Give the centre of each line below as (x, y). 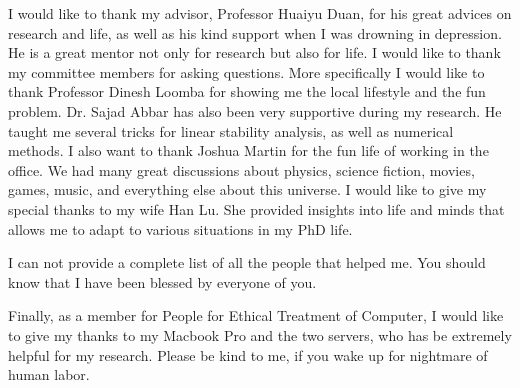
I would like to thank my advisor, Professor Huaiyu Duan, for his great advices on (260, 13)
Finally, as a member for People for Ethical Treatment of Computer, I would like (256, 315)
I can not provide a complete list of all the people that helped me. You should (247, 262)
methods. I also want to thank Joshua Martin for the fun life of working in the (248, 150)
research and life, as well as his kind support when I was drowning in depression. (255, 32)
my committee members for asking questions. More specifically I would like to (246, 71)
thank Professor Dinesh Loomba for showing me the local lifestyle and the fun (247, 91)
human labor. (49, 374)
